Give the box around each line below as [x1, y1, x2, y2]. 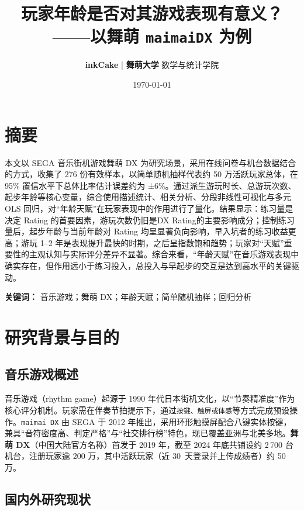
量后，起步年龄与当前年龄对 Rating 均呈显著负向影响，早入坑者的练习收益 [5, 225, 288, 237]
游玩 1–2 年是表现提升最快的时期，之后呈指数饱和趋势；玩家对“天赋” [20, 236, 284, 248]
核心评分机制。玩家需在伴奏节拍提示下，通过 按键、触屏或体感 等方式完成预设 [5, 403, 290, 416]
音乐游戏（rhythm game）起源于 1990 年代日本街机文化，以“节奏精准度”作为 [5, 392, 295, 405]
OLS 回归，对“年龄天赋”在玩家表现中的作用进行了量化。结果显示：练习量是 [5, 202, 293, 214]
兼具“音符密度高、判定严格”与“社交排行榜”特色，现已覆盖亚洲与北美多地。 [5, 427, 291, 439]
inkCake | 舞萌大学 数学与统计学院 [85, 58, 219, 71]
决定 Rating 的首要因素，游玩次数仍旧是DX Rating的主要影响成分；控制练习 [5, 213, 295, 226]
